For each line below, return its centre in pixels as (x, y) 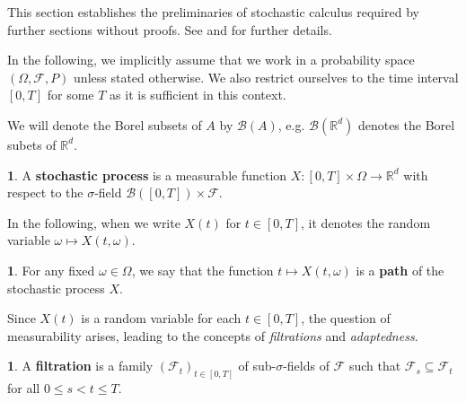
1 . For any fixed (51, 270)
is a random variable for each (161, 318)
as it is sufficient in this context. (198, 95)
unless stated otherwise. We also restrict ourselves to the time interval (266, 77)
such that (375, 366)
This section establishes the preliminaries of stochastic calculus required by (213, 12)
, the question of (346, 318)
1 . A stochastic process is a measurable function (147, 175)
